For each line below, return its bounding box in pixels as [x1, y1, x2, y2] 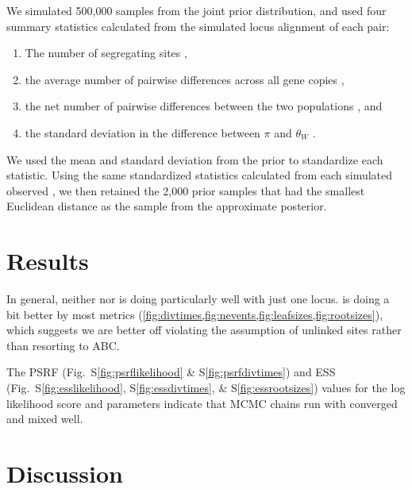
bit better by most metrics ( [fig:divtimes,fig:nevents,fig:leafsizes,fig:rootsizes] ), [6, 306, 383, 322]
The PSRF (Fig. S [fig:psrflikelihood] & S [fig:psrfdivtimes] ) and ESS [6, 364, 336, 380]
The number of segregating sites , [25, 44, 187, 61]
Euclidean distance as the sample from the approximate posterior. [6, 198, 327, 214]
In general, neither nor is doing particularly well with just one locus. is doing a [6, 291, 390, 307]
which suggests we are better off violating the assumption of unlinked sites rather [6, 322, 402, 338]
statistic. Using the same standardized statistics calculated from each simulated [6, 167, 393, 183]
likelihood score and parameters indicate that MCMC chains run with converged [6, 395, 398, 411]
